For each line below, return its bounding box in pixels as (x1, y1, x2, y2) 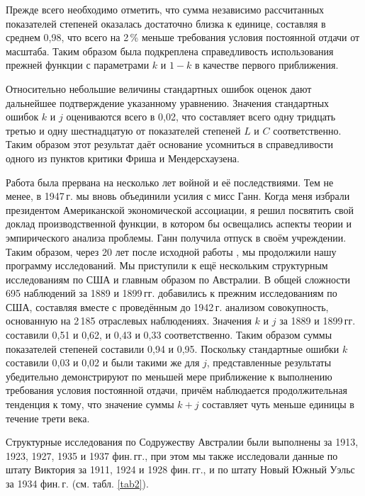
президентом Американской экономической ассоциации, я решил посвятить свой (6, 202, 354, 217)
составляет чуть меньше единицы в (202, 397, 354, 412)
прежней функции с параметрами (6, 57, 150, 72)
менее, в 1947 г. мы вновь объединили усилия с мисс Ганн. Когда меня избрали (6, 188, 350, 203)
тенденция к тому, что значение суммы (6, 397, 174, 412)
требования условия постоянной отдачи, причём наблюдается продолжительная (6, 383, 347, 398)
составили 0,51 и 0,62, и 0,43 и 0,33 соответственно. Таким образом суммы (6, 327, 332, 342)
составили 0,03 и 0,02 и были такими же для (6, 355, 200, 370)
